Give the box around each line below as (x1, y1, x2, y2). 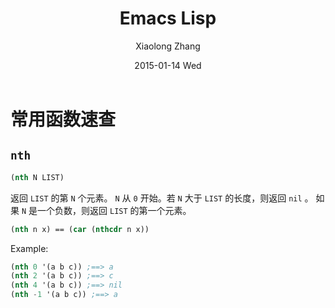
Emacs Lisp (119, 7, 217, 30)
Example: (10, 242, 49, 254)
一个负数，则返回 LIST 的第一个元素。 (37, 204, 192, 216)
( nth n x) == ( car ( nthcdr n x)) (10, 224, 150, 234)
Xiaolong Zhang (135, 40, 201, 52)
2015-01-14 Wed (134, 59, 202, 71)
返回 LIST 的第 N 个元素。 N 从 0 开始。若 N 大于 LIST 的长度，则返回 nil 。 (10, 192, 314, 204)
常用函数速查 (10, 108, 117, 131)
